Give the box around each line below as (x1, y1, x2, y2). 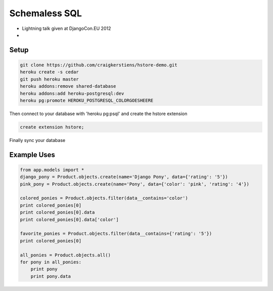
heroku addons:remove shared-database (20, 84, 116, 89)
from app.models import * (20, 167, 84, 172)
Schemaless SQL (9, 8, 82, 19)
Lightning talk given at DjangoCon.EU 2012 (22, 25, 111, 31)
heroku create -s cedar (20, 69, 79, 75)
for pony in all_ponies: (20, 259, 82, 265)
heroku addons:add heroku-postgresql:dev (20, 90, 124, 96)
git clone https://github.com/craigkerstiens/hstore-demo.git (20, 62, 177, 68)
